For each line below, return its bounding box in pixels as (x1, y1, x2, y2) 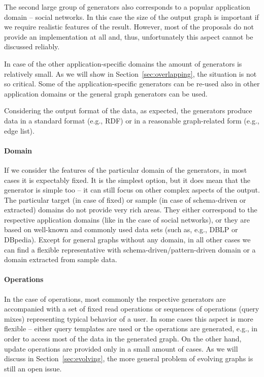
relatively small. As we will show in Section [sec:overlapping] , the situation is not (4, 68, 257, 79)
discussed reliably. (4, 41, 60, 52)
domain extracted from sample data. (4, 254, 117, 265)
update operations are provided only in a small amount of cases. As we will (4, 343, 238, 354)
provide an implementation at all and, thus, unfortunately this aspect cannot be (4, 31, 253, 42)
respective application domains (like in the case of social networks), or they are (4, 214, 250, 225)
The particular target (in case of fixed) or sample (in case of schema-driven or (4, 194, 246, 205)
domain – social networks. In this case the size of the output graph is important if (4, 11, 259, 22)
